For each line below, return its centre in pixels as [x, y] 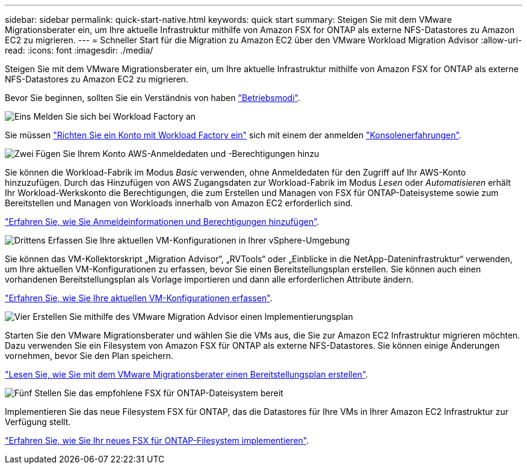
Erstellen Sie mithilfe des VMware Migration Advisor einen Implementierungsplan [193, 317]
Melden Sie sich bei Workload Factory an [115, 116]
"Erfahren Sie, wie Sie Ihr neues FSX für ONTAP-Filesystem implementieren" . [157, 440]
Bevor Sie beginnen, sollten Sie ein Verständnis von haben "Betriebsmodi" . [153, 98]
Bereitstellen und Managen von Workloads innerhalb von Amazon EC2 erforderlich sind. [179, 203]
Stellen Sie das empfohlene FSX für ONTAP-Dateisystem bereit [159, 393]
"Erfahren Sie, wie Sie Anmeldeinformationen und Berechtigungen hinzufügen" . [162, 222]
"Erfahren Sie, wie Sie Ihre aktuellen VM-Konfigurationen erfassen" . [139, 298]
